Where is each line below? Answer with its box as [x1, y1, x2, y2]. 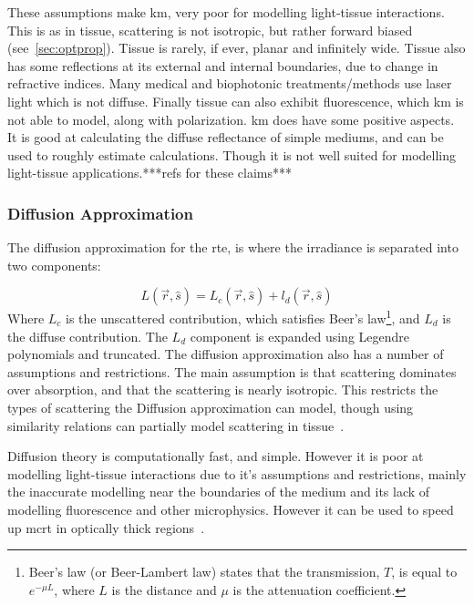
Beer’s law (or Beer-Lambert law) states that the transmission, [28, 562, 380, 581]
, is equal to [391, 562, 458, 581]
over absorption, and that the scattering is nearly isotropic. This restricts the [7, 380, 438, 399]
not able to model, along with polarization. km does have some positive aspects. [7, 109, 455, 128]
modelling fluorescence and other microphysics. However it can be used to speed [7, 499, 454, 518]
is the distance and [111, 579, 217, 599]
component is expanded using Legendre [190, 326, 410, 345]
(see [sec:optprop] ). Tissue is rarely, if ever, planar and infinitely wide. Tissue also [7, 38, 466, 57]
